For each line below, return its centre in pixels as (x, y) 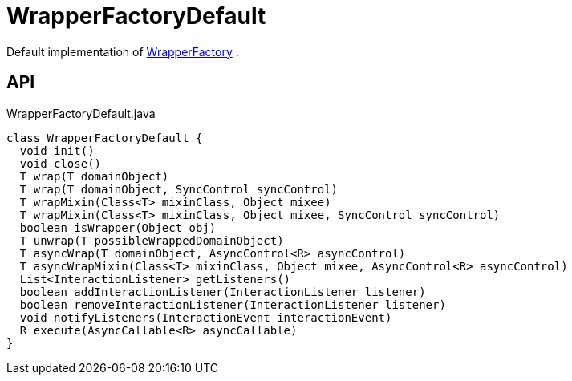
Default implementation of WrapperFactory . (123, 51)
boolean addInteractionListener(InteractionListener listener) (223, 292)
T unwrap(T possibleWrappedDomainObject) (152, 240)
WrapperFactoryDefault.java (81, 113)
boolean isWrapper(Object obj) (118, 227)
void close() (61, 163)
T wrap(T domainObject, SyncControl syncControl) (179, 189)
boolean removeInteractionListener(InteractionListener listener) (233, 304)
